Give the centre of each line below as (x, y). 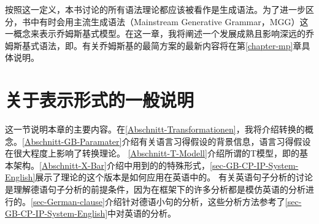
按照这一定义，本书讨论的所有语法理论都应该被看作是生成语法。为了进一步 (155, 9)
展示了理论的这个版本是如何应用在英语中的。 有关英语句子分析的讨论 (174, 177)
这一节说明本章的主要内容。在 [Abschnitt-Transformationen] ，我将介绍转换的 (155, 129)
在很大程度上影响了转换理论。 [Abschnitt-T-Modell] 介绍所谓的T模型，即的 (152, 153)
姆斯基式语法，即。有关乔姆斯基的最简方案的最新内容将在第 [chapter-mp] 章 (153, 45)
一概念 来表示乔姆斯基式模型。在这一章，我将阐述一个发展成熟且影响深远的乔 (159, 33)
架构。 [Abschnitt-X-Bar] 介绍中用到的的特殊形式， (111, 165)
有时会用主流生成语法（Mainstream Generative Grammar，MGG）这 (174, 21)
